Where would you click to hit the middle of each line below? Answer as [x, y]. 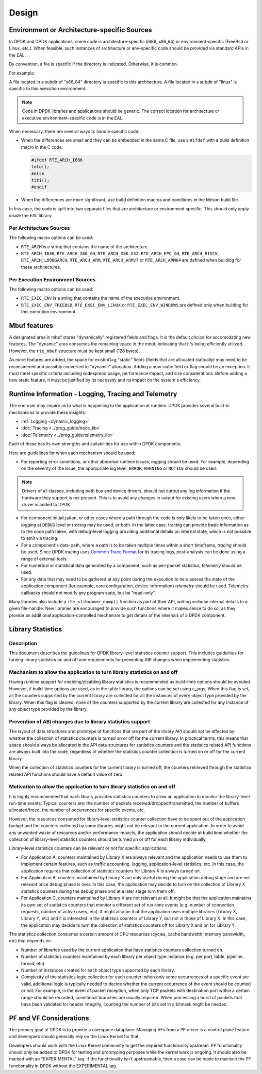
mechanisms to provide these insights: [48, 412]
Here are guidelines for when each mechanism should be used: [72, 453]
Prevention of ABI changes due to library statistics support [80, 721]
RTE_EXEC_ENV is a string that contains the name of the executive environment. [101, 298]
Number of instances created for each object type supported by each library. [98, 970]
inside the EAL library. [31, 216]
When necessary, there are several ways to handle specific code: [74, 131]
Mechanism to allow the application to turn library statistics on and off [93, 672]
